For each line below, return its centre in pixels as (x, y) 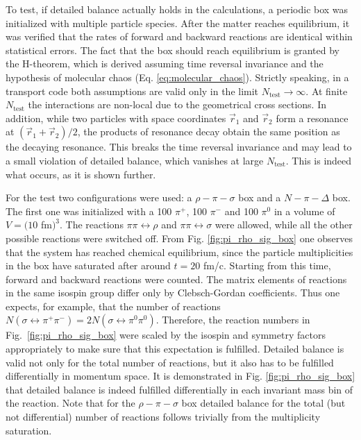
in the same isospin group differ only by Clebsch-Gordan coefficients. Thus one (173, 293)
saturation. (29, 430)
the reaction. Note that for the (70, 403)
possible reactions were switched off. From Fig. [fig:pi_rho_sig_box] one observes (179, 238)
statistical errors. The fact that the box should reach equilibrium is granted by (173, 50)
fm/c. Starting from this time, (267, 265)
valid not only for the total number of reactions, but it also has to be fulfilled (170, 362)
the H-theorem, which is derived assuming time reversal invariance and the (165, 64)
